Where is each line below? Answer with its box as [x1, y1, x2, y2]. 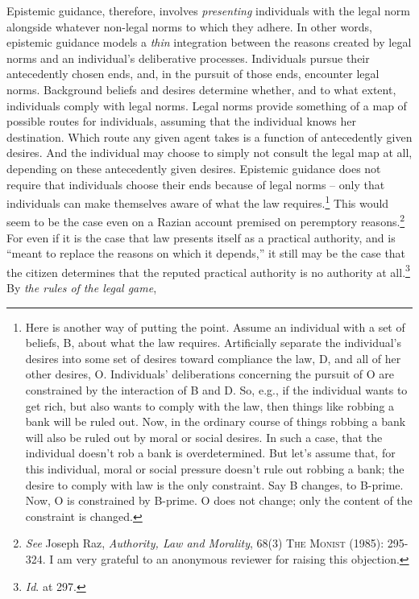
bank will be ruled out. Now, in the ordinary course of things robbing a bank [25, 413, 406, 430]
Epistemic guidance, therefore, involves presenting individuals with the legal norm [6, 2, 410, 19]
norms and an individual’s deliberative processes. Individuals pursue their [6, 49, 370, 66]
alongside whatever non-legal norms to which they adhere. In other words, [6, 18, 372, 35]
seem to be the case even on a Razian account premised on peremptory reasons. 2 [6, 211, 405, 230]
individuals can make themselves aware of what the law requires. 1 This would [6, 192, 389, 211]
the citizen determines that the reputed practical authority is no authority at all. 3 [6, 261, 410, 280]
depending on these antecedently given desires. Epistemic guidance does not [6, 159, 381, 176]
